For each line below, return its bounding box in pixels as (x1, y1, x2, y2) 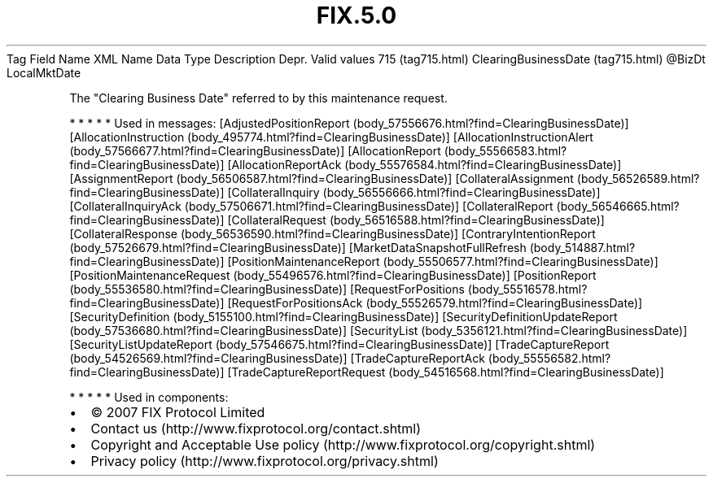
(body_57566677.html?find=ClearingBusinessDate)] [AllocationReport (69, 143, 441, 158)
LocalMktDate (7, 65, 81, 80)
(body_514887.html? (529, 240, 636, 255)
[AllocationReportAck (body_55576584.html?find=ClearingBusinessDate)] (227, 157, 622, 172)
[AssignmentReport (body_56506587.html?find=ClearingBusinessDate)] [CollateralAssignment (69, 171, 574, 185)
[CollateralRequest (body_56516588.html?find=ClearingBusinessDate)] (227, 212, 605, 227)
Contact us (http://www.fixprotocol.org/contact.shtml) (90, 420, 422, 437)
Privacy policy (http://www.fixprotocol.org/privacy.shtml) (90, 452, 439, 469)
